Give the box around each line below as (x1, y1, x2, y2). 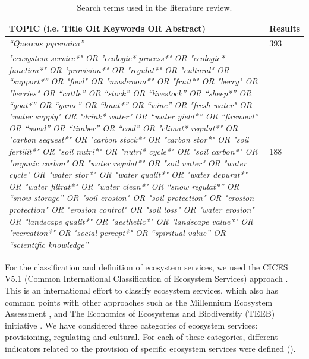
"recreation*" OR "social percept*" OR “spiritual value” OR (9, 226, 226, 239)
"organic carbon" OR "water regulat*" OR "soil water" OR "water (9, 156, 247, 169)
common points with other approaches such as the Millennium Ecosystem (5, 295, 273, 308)
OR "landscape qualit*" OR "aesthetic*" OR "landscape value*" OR (9, 215, 254, 227)
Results (269, 21, 300, 34)
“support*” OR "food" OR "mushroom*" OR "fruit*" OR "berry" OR (9, 75, 258, 87)
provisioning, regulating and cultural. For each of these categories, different (5, 330, 278, 343)
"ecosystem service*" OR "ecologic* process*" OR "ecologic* (9, 52, 225, 64)
